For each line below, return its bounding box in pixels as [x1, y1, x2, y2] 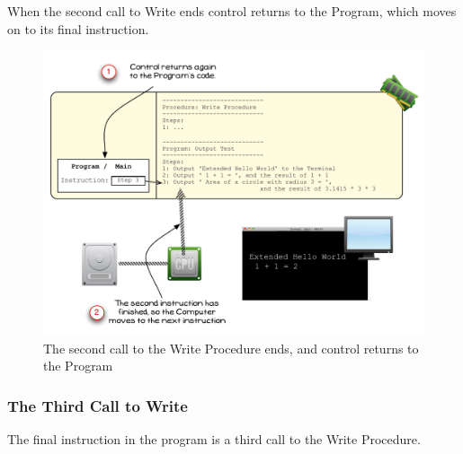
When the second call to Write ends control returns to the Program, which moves [7, 2, 457, 20]
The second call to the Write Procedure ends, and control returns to [43, 338, 419, 357]
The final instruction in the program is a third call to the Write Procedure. [7, 430, 421, 449]
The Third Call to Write [7, 394, 188, 416]
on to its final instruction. [7, 19, 149, 38]
